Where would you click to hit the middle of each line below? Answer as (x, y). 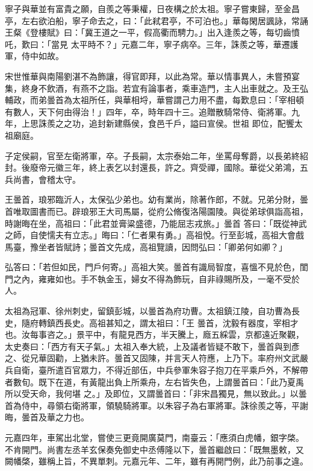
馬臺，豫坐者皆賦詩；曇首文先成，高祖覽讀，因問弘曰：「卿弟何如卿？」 (146, 246)
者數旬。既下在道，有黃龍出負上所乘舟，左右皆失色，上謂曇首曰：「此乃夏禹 (154, 381)
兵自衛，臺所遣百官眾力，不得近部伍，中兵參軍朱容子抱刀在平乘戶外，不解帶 (156, 370)
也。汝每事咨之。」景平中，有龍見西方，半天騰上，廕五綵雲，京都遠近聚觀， (154, 334)
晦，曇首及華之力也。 (47, 417)
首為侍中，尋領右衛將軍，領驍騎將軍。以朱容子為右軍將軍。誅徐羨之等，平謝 (156, 405)
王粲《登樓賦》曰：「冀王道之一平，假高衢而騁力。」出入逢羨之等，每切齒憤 (152, 32)
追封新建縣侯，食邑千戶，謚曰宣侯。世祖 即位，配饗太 (196, 123)
